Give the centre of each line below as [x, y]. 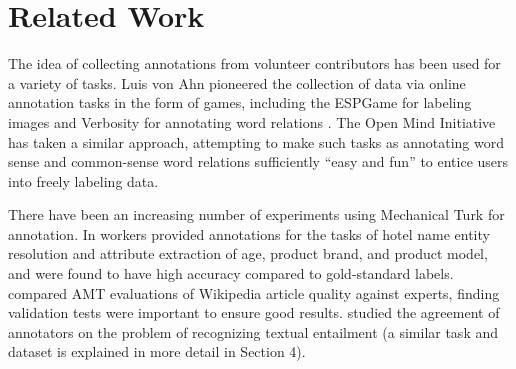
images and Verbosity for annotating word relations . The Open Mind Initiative [252, 121]
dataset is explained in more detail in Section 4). [157, 351]
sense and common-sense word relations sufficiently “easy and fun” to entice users [258, 161]
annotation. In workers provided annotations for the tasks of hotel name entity [249, 233]
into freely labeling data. [83, 180]
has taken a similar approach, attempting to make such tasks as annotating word [256, 141]
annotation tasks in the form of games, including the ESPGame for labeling [240, 102]
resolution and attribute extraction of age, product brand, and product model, [248, 253]
